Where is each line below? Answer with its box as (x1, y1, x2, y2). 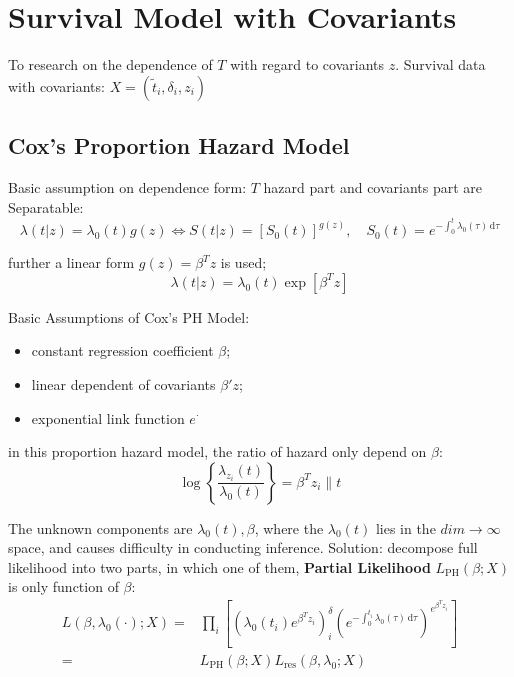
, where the (254, 517, 324, 538)
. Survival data (395, 54, 486, 75)
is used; (220, 252, 267, 273)
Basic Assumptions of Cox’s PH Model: (8, 306, 250, 327)
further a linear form (8, 252, 135, 273)
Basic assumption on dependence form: (8, 176, 247, 197)
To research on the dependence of (8, 54, 213, 75)
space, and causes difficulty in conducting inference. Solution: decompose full (8, 537, 478, 558)
